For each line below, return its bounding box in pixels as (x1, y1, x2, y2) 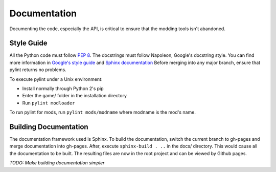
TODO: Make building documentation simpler (9, 160, 105, 166)
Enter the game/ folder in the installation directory (22, 93, 127, 99)
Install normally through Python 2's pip (22, 85, 104, 92)
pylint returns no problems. (9, 67, 66, 73)
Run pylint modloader (22, 100, 75, 106)
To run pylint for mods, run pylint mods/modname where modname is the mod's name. (9, 109, 196, 115)
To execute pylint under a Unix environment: (9, 76, 103, 82)
